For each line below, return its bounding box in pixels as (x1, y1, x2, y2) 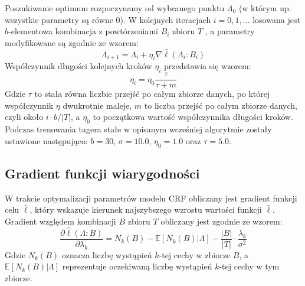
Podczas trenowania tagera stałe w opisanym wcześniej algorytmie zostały (5, 123, 272, 135)
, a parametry (205, 25, 255, 37)
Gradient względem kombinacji (5, 215, 116, 227)
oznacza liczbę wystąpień (61, 248, 152, 261)
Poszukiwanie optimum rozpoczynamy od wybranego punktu (5, 2, 225, 14)
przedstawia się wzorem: (164, 60, 251, 72)
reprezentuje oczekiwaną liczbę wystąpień (62, 260, 212, 272)
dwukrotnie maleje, (63, 99, 132, 111)
